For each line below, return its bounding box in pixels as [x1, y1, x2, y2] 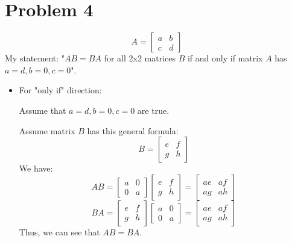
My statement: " [5, 52, 65, 64]
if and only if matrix [187, 52, 263, 64]
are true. [137, 104, 170, 116]
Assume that [19, 104, 66, 116]
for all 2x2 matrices [104, 52, 176, 64]
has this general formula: [87, 124, 179, 137]
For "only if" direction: [19, 84, 102, 96]
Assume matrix [19, 124, 75, 137]
